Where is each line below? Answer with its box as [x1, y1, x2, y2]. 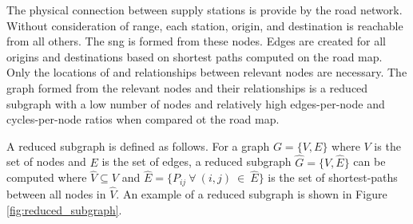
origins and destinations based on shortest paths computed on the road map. [6, 48, 383, 65]
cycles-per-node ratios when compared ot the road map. [6, 111, 280, 128]
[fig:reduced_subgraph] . [6, 201, 122, 218]
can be [353, 153, 386, 170]
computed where [6, 169, 87, 186]
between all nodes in [6, 186, 106, 202]
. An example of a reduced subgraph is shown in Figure [116, 186, 387, 202]
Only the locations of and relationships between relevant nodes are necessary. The [6, 64, 407, 81]
